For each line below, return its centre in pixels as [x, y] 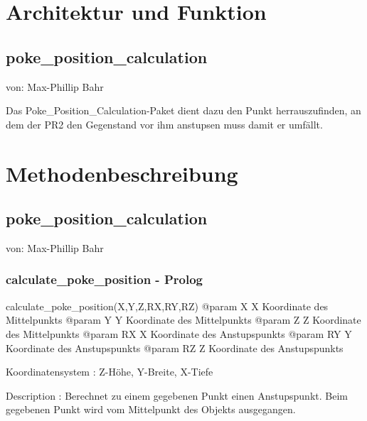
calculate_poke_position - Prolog [104, 279]
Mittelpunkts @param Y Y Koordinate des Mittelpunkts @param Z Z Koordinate [183, 320]
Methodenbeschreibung [122, 173]
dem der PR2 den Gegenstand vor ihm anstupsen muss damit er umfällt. [164, 124]
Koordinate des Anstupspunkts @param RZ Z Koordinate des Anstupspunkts [175, 348]
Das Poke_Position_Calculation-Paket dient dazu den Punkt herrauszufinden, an [183, 110]
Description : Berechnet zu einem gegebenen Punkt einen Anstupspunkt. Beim [177, 395]
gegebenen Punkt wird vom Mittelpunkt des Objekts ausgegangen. [151, 409]
